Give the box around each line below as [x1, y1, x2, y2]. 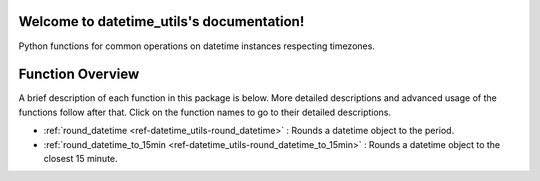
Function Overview [18, 66, 140, 83]
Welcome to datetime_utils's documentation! [18, 13, 305, 30]
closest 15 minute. [43, 152, 119, 164]
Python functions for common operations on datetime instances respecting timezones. [18, 40, 375, 52]
